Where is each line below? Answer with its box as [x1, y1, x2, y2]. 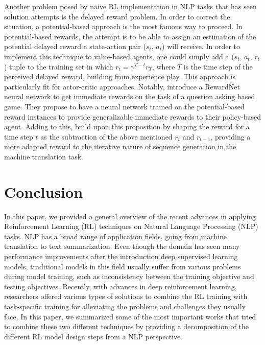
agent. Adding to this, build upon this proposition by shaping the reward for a [4, 121, 250, 132]
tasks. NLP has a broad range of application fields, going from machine [4, 231, 227, 241]
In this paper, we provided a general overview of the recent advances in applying [4, 211, 256, 221]
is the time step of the [183, 61, 253, 72]
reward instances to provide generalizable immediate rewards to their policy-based [4, 111, 261, 122]
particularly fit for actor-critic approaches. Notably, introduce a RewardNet [4, 81, 240, 91]
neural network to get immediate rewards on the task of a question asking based [4, 91, 255, 102]
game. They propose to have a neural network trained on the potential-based [4, 101, 245, 111]
